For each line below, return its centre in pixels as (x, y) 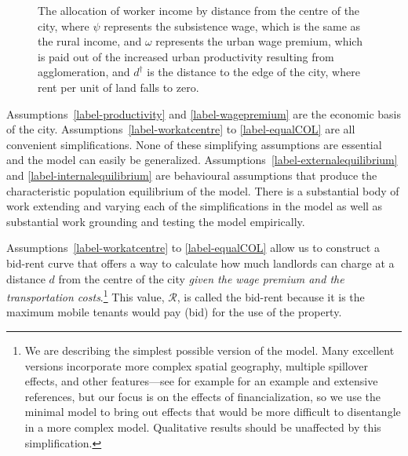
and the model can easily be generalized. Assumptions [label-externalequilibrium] (202, 160)
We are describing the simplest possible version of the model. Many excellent (209, 350)
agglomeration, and (84, 72)
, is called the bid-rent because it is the (271, 296)
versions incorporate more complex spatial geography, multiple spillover (197, 365)
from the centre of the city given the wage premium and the (201, 278)
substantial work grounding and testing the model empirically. (156, 221)
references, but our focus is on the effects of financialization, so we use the (202, 396)
